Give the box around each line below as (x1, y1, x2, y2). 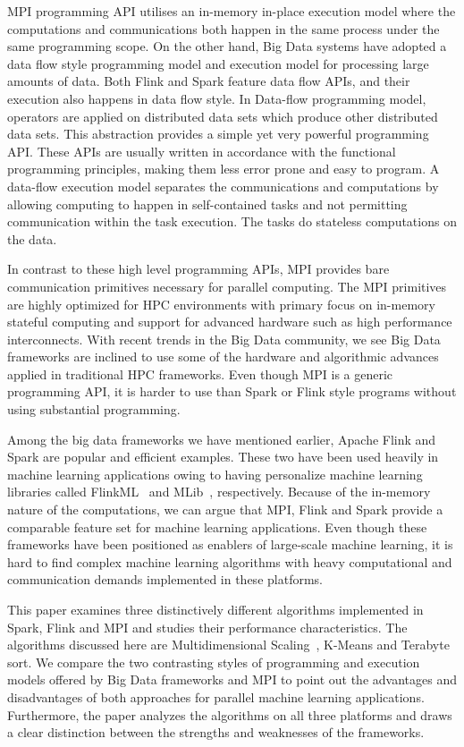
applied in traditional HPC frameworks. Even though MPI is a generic (7, 364, 393, 383)
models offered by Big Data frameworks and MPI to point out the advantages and (7, 670, 457, 689)
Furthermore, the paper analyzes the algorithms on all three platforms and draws (7, 705, 452, 724)
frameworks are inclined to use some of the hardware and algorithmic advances (7, 347, 439, 366)
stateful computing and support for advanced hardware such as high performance (7, 312, 452, 331)
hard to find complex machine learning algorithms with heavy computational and (7, 552, 452, 571)
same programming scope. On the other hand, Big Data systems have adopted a (7, 37, 447, 55)
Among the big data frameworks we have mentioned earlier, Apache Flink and (7, 429, 436, 448)
